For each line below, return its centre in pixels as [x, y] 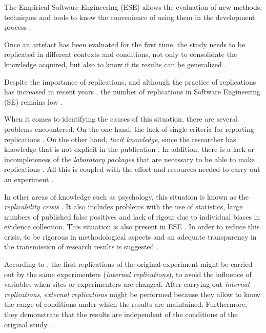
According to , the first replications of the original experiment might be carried [128, 264]
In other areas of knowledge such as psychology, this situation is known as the [127, 196]
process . [18, 27]
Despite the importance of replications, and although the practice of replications [130, 81]
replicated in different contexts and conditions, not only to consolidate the [121, 54]
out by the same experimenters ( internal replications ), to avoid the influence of [128, 274]
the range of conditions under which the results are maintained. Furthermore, [126, 304]
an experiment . [29, 179]
